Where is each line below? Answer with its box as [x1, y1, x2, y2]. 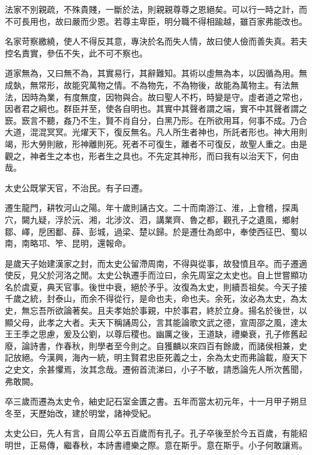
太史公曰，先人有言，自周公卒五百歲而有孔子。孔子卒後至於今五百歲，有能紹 [5, 427, 307, 439]
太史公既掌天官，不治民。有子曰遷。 [5, 181, 148, 194]
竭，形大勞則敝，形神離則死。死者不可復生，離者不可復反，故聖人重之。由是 [5, 137, 307, 150]
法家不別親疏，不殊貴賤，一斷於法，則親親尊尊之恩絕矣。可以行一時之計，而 [5, 3, 307, 15]
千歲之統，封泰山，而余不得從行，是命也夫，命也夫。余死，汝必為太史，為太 [5, 292, 307, 305]
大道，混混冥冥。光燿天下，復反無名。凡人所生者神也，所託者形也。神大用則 [5, 126, 307, 138]
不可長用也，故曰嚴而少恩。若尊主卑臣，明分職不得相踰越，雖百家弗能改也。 [5, 14, 307, 27]
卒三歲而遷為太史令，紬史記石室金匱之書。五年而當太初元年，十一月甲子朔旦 [5, 395, 307, 408]
